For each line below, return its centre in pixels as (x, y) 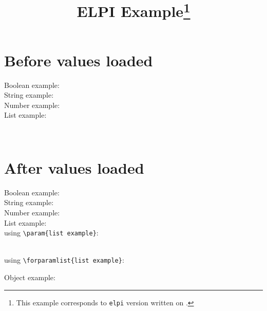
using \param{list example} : (51, 233)
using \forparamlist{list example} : (64, 260)
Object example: (30, 277)
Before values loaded (79, 60)
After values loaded (74, 167)
